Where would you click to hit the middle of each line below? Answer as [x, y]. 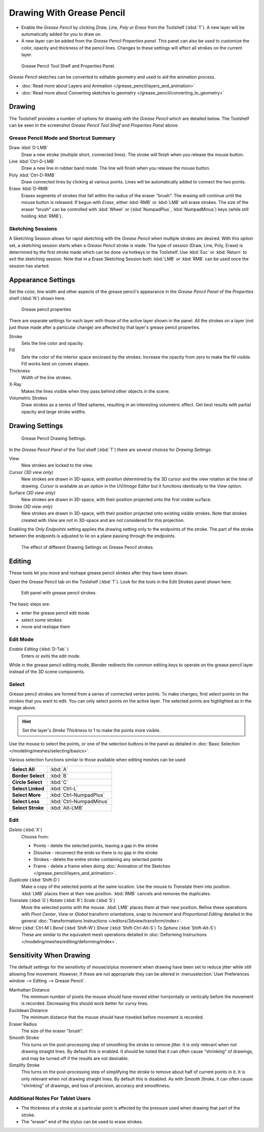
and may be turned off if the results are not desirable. [75, 1058]
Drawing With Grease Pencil [67, 13]
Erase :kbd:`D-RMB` [29, 189]
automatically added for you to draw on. [62, 34]
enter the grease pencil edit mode [55, 613]
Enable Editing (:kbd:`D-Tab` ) [39, 649]
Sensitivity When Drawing [50, 956]
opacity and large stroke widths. [54, 411]
